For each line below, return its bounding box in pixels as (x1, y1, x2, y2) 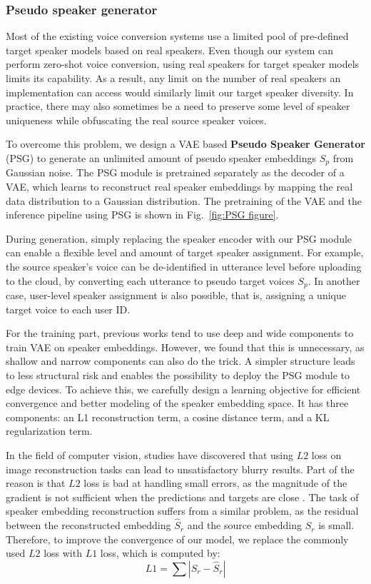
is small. (318, 518, 355, 533)
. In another (308, 273, 360, 288)
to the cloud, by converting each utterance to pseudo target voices (6, 273, 295, 288)
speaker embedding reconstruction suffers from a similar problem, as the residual (6, 503, 359, 518)
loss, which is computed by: (100, 545, 220, 560)
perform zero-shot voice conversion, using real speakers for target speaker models (6, 56, 360, 71)
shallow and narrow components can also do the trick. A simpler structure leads (6, 353, 355, 368)
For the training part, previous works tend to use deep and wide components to (6, 326, 354, 341)
